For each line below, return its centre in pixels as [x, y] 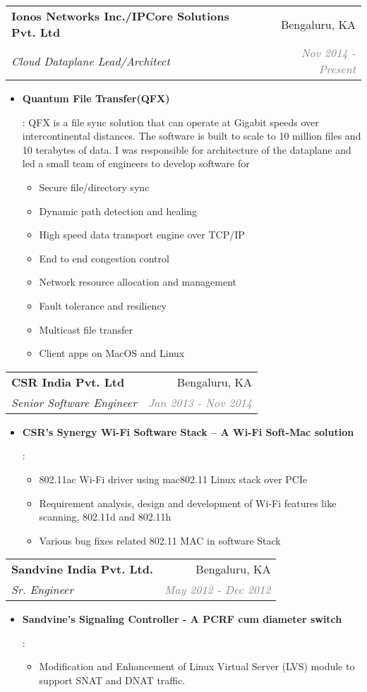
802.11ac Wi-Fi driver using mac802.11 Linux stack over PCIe [173, 479]
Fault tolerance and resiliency [103, 305]
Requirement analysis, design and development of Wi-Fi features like [188, 503]
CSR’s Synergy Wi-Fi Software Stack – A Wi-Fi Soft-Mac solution [188, 431]
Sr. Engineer [43, 590]
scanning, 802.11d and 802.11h [105, 517]
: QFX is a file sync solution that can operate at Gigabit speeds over [170, 122]
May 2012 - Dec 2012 [218, 590]
